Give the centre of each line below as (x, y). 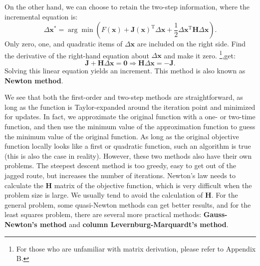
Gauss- (215, 214)
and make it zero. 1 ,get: (200, 54)
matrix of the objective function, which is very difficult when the (153, 185)
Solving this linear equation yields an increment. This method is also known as (125, 71)
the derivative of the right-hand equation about (77, 55)
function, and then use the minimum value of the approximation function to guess (130, 126)
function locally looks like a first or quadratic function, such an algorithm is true (128, 146)
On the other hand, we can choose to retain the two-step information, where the (127, 6)
